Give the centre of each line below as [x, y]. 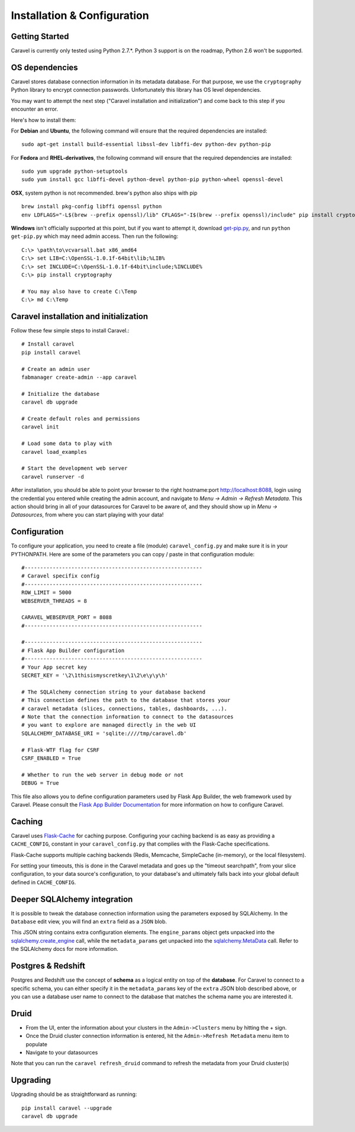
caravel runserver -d [53, 477]
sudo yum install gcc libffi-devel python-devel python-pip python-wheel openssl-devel [153, 180]
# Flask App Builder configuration [73, 650]
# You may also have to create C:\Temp [79, 291]
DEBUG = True [40, 783]
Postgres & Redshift [48, 966]
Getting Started [40, 36]
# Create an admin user [56, 369]
